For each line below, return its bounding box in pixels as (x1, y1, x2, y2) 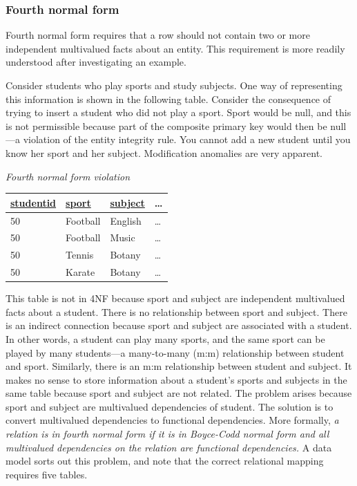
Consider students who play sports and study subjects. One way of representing (6, 78, 342, 92)
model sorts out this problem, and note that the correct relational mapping (6, 454, 324, 468)
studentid (10, 195, 57, 209)
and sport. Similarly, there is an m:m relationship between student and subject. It (6, 359, 352, 373)
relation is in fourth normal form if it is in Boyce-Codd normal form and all (6, 427, 329, 441)
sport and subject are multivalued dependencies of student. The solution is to (6, 399, 334, 413)
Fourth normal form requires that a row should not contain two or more (6, 28, 310, 42)
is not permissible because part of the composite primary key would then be (6, 118, 327, 133)
